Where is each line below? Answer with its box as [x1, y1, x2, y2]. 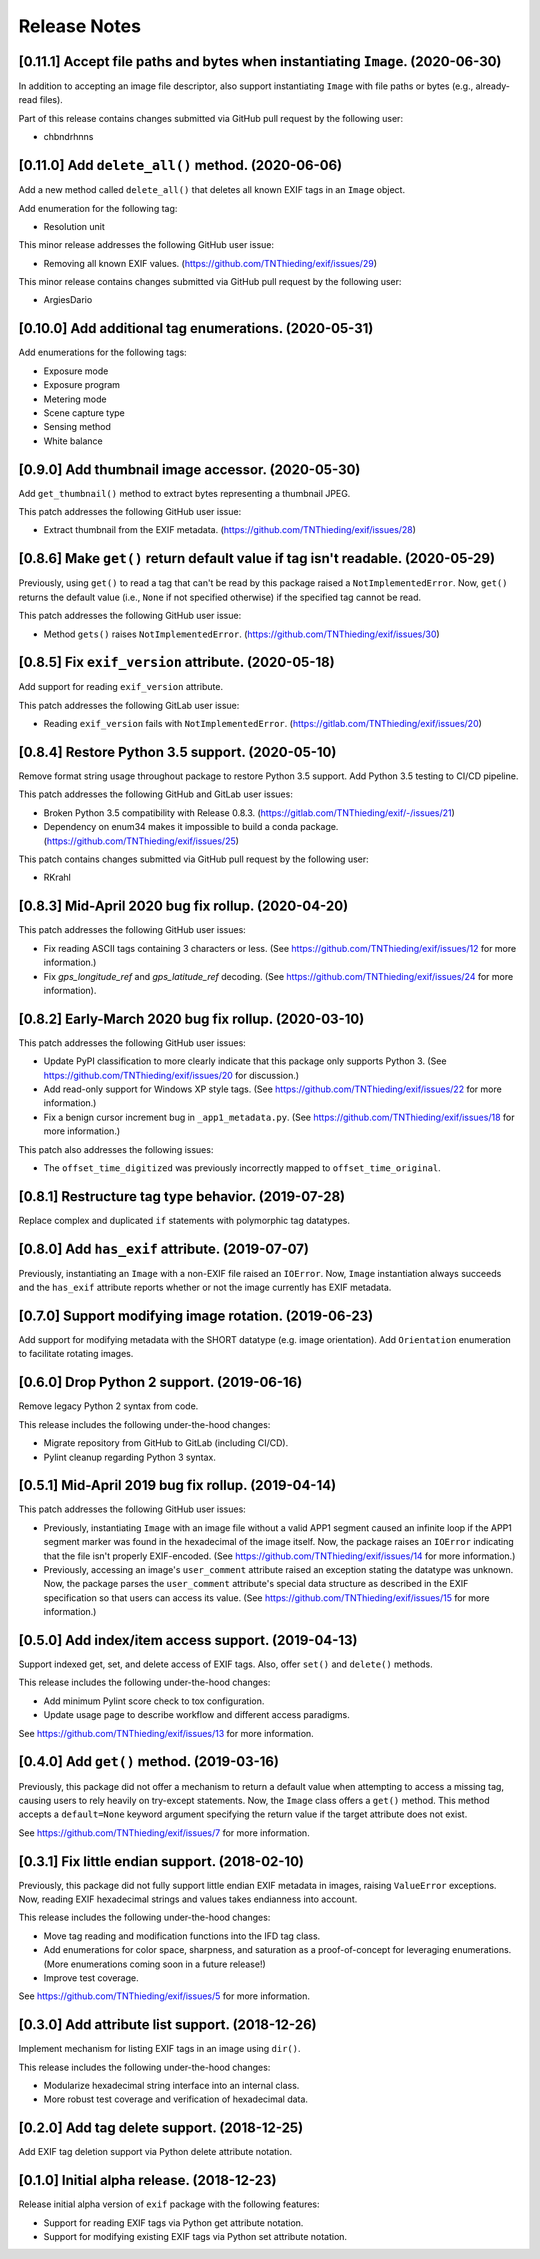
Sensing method [43, 421, 112, 433]
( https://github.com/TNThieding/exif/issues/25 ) [43, 835, 240, 847]
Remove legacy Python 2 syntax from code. [18, 1400, 199, 1412]
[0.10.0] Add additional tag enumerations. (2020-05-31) [18, 320, 374, 337]
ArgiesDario [43, 294, 93, 306]
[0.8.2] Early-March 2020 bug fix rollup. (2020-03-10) [18, 1010, 365, 1027]
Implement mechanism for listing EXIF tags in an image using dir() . [18, 2043, 301, 2055]
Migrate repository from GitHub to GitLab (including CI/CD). [43, 1437, 289, 1449]
